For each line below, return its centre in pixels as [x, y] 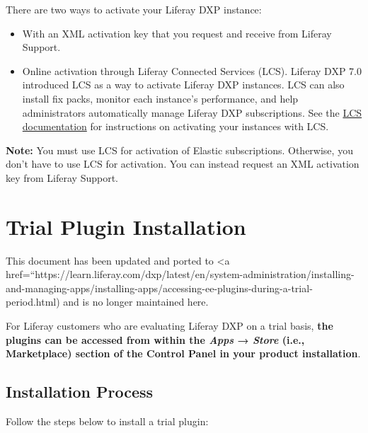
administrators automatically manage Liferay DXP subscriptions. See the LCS [192, 112]
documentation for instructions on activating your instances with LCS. [176, 126]
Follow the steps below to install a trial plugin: [107, 421]
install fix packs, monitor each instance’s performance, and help [160, 98]
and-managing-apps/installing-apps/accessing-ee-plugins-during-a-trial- [159, 288]
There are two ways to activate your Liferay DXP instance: [134, 9]
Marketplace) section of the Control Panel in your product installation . [183, 353]
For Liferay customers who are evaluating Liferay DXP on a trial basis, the [169, 326]
